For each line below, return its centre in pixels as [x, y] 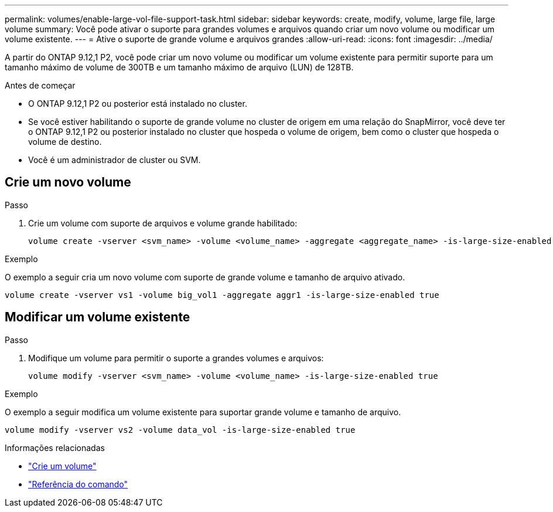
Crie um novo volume [68, 182]
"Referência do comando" [78, 484]
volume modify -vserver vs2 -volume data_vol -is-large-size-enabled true [180, 430]
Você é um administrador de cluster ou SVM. [115, 160]
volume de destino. [65, 142]
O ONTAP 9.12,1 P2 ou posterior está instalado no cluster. [138, 104]
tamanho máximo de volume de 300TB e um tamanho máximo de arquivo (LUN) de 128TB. [179, 67]
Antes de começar [40, 85]
